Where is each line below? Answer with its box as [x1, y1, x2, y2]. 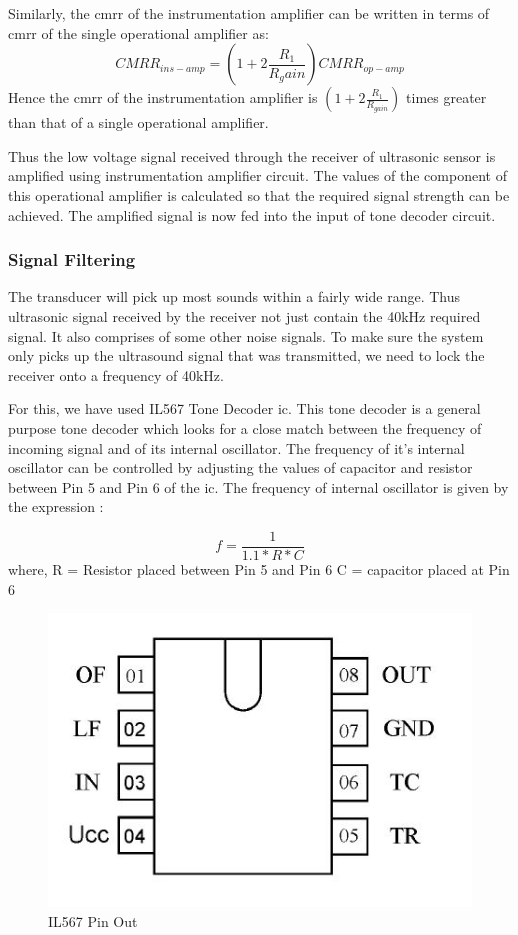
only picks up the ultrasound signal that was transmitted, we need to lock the [8, 345, 485, 366]
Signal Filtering [8, 247, 136, 272]
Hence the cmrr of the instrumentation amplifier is [8, 87, 318, 108]
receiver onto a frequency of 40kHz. [8, 364, 224, 385]
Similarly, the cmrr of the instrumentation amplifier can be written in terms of [8, 3, 490, 23]
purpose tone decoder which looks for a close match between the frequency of [8, 417, 482, 438]
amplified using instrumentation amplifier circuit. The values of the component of [8, 165, 507, 186]
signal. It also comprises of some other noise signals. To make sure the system [8, 325, 484, 346]
